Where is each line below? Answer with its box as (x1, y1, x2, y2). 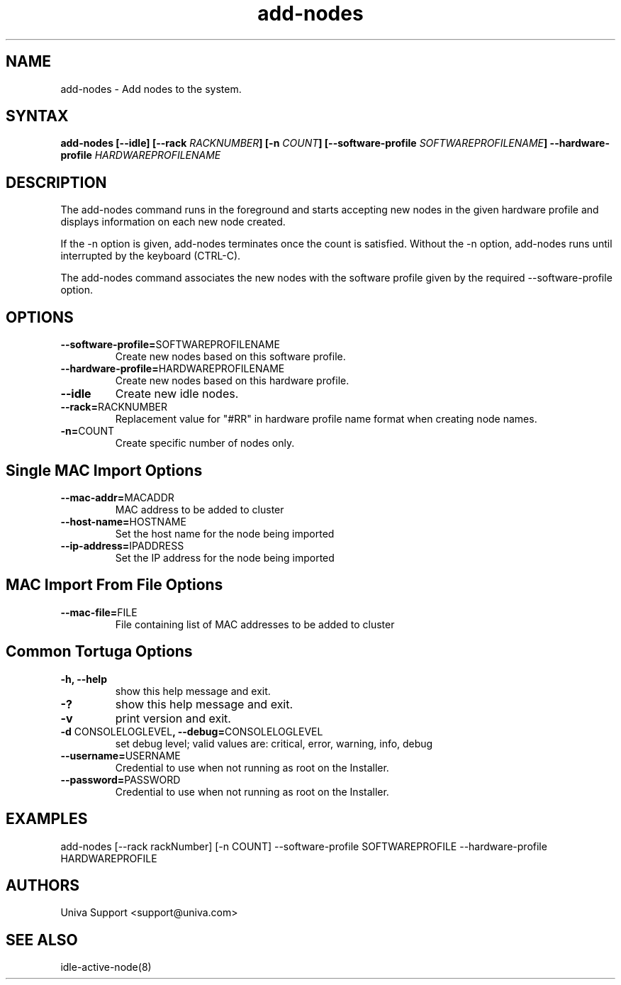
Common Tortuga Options (6, 642, 193, 661)
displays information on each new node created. (60, 216, 286, 228)
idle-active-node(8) (60, 961, 152, 974)
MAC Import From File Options (6, 576, 223, 594)
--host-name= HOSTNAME (60, 515, 186, 528)
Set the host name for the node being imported (115, 527, 335, 540)
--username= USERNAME (60, 749, 181, 762)
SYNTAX (6, 107, 69, 126)
